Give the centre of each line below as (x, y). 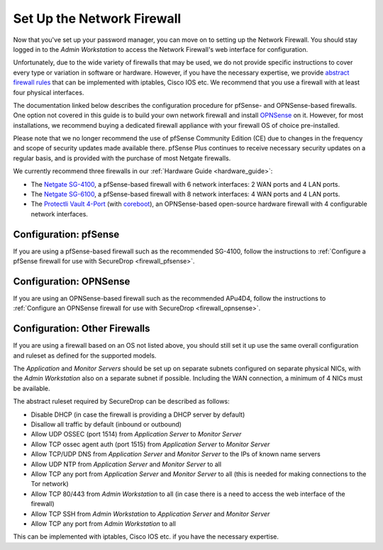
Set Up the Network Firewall (97, 18)
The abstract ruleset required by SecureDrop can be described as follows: (121, 402)
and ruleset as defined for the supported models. (85, 356)
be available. (32, 388)
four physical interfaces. (49, 92)
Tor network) (50, 484)
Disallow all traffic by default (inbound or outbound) (106, 424)
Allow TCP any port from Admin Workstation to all (104, 523)
